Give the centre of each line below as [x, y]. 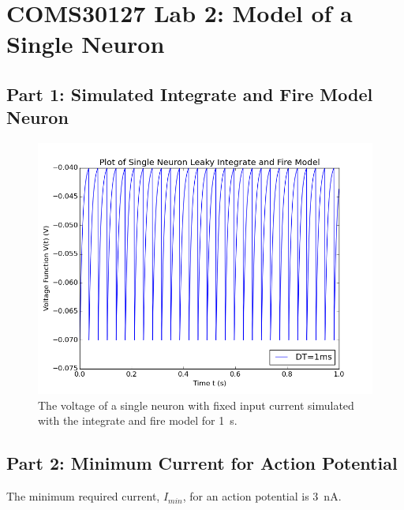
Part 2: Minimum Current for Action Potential [202, 463]
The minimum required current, [83, 496]
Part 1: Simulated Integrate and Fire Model [190, 94]
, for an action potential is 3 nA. [262, 496]
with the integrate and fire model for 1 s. [138, 420]
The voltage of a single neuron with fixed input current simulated [196, 405]
